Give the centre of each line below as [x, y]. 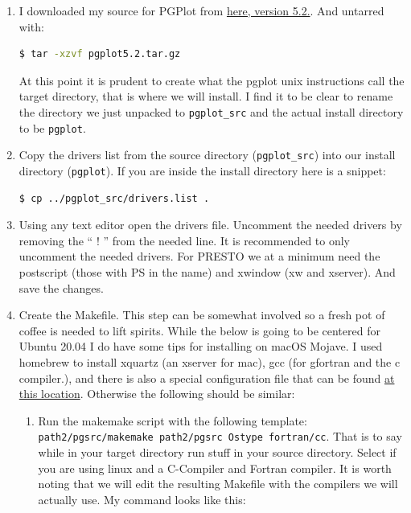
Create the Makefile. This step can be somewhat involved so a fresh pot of [202, 315]
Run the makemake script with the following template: [173, 420]
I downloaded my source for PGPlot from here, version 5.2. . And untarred [201, 10]
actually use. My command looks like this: [142, 499]
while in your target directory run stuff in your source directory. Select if [217, 451]
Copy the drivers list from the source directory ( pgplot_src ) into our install [207, 155]
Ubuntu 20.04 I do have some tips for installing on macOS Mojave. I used [201, 346]
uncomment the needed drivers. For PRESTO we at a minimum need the [199, 256]
